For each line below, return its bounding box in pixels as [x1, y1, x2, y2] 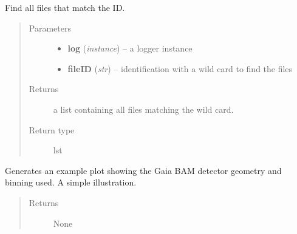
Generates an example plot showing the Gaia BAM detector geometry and [5, 164, 282, 176]
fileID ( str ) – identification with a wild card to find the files [67, 62, 293, 75]
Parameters [29, 21, 71, 34]
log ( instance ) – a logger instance [67, 42, 193, 55]
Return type [29, 123, 75, 136]
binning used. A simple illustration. [5, 176, 137, 189]
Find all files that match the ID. [5, 1, 125, 13]
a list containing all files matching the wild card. [53, 102, 234, 115]
